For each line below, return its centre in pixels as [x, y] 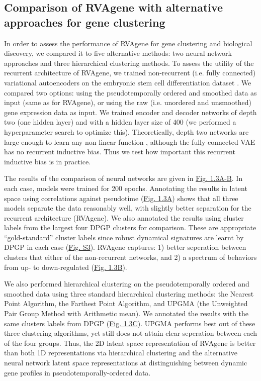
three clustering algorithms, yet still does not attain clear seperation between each [130, 333]
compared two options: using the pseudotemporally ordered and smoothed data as [130, 92]
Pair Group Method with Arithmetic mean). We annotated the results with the [126, 313]
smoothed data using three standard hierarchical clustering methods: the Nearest [129, 293]
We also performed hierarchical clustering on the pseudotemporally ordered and [127, 284]
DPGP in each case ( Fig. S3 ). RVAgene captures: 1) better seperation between [125, 247]
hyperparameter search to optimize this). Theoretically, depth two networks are [126, 131]
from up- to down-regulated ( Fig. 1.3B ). [66, 267]
